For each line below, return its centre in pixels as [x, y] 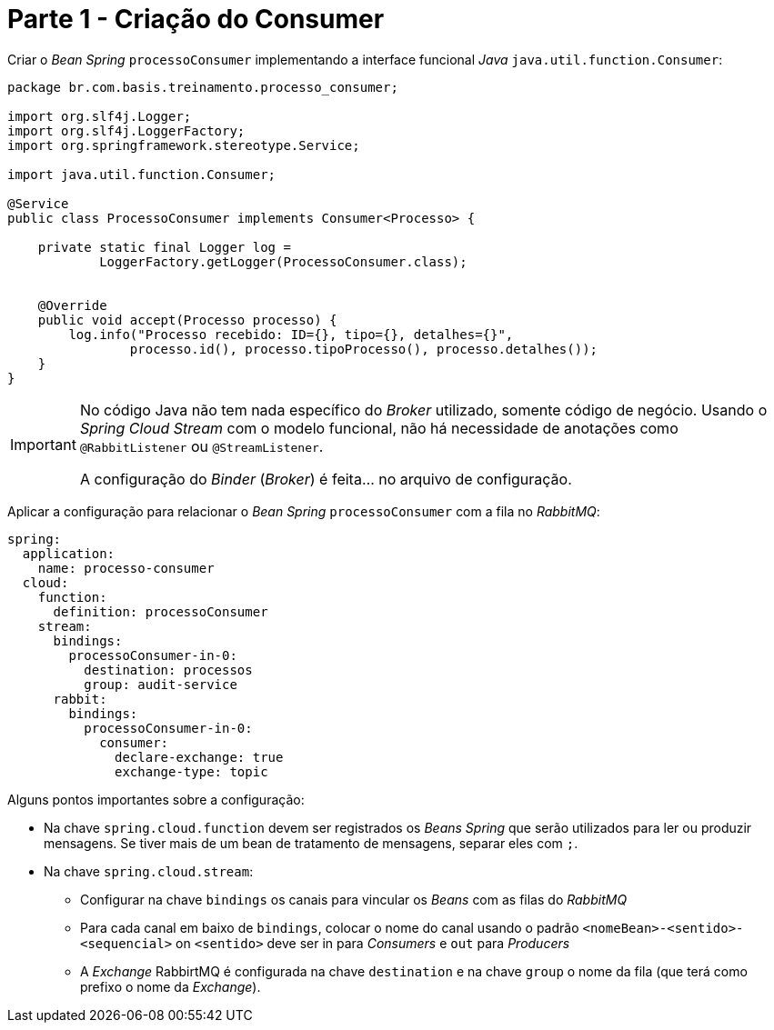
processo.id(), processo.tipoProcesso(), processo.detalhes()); [364, 349]
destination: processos [168, 670]
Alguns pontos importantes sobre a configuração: [156, 799]
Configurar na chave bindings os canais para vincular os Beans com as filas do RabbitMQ [354, 899]
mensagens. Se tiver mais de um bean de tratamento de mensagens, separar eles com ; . [311, 843]
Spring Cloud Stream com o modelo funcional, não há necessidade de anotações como [379, 428]
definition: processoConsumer [161, 611]
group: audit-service [161, 684]
